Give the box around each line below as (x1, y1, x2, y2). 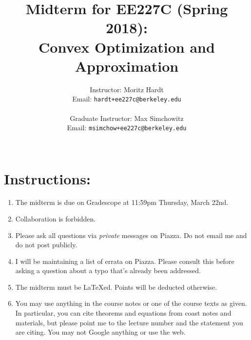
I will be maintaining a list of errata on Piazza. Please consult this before (15, 256, 234, 266)
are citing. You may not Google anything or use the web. (15, 327, 186, 337)
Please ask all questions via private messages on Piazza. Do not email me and (15, 230, 247, 240)
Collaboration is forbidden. (15, 213, 96, 223)
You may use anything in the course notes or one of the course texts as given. (15, 298, 247, 308)
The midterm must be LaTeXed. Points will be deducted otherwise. (15, 281, 217, 292)
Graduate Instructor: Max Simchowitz (70, 113, 184, 123)
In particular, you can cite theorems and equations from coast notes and (15, 308, 232, 318)
